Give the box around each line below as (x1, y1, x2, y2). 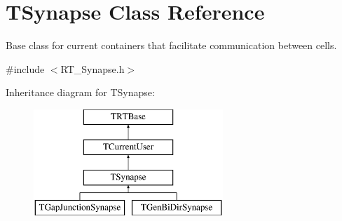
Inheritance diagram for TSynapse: (6, 85, 155, 100)
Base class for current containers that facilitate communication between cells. (6, 38, 337, 53)
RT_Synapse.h (60, 61, 125, 76)
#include (6, 61, 45, 76)
